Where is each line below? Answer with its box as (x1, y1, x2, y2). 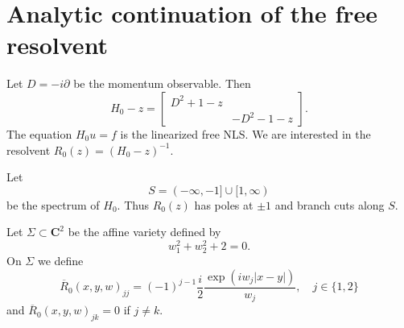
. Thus (117, 196, 149, 213)
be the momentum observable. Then (73, 75, 251, 92)
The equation (6, 125, 72, 142)
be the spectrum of (6, 196, 100, 213)
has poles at (194, 196, 254, 213)
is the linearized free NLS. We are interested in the (120, 125, 371, 142)
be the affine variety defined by (68, 223, 221, 240)
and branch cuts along (274, 196, 385, 213)
